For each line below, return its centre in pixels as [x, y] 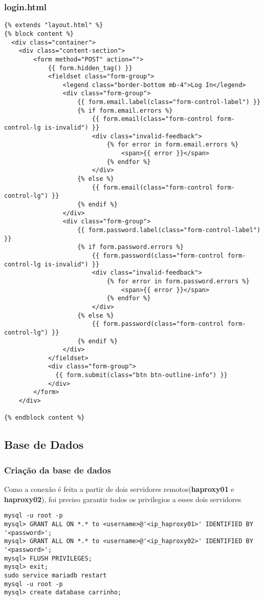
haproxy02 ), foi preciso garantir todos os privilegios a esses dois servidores [123, 499]
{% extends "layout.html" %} [54, 25]
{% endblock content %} [45, 418]
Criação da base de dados [58, 470]
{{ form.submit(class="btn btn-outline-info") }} [141, 375]
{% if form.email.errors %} [125, 110]
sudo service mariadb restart [56, 575]
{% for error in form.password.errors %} [178, 281]
